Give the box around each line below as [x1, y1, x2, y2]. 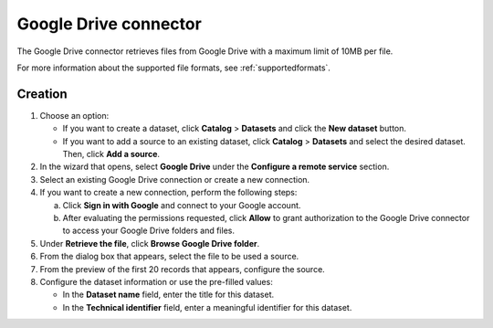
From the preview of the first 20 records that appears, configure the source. [39, 263, 326, 274]
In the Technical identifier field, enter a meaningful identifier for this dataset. [62, 302, 352, 312]
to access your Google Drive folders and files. [62, 225, 235, 237]
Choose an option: [39, 110, 110, 121]
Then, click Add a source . [62, 149, 160, 160]
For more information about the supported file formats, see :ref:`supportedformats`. [16, 62, 330, 73]
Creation [16, 86, 68, 101]
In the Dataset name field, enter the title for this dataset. [62, 289, 275, 301]
